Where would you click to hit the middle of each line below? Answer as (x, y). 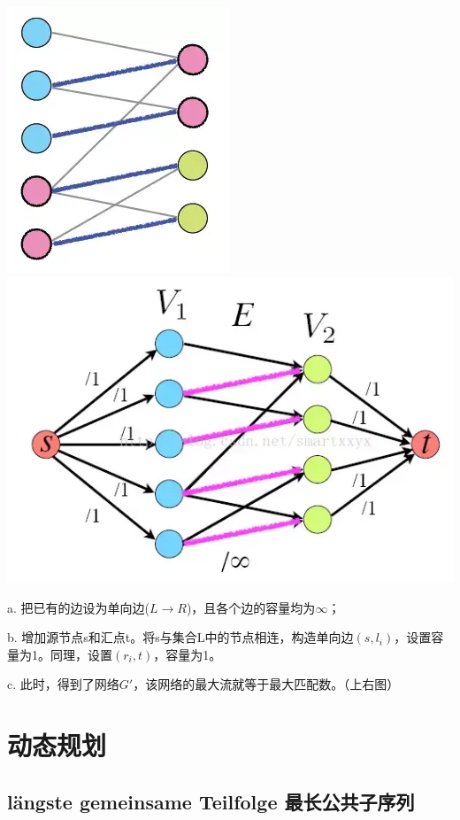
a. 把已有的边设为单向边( (78, 607)
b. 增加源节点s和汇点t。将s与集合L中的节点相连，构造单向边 (180, 637)
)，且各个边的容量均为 (251, 607)
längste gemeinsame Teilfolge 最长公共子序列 (211, 801)
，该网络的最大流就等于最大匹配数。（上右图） (266, 684)
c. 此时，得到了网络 (63, 684)
